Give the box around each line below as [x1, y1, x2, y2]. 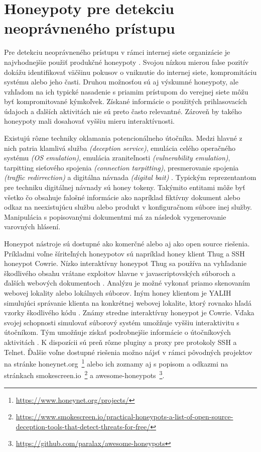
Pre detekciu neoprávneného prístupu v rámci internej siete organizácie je [4, 47, 230, 57]
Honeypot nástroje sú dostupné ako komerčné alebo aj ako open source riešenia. [4, 238, 250, 248]
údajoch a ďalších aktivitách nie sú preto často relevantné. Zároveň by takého [4, 106, 242, 116]
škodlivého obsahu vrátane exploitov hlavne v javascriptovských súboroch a [4, 267, 235, 278]
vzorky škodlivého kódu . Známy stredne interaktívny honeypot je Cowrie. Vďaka [4, 307, 254, 318]
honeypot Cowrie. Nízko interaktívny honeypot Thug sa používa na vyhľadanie [4, 258, 247, 268]
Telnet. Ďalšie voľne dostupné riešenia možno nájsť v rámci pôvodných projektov [4, 346, 252, 357]
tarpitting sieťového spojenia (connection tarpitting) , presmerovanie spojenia [4, 162, 239, 172]
